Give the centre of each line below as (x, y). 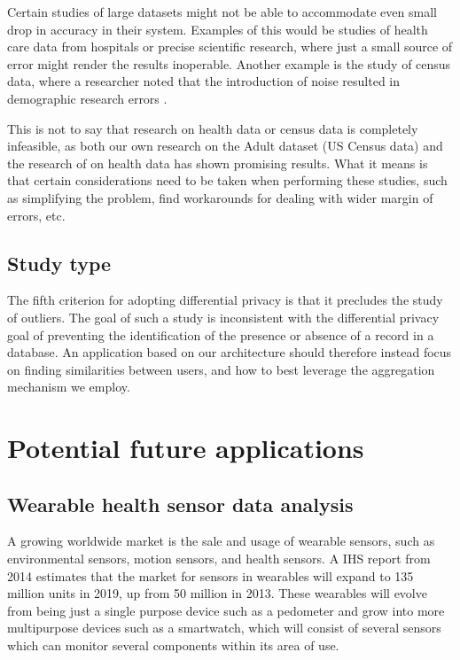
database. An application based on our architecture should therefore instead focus (230, 352)
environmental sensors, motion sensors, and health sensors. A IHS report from (219, 559)
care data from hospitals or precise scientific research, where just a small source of (230, 47)
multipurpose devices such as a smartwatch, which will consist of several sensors (224, 628)
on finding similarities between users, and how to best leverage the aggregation (221, 369)
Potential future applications (186, 448)
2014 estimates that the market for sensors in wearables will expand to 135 (211, 575)
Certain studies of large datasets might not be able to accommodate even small (222, 12)
